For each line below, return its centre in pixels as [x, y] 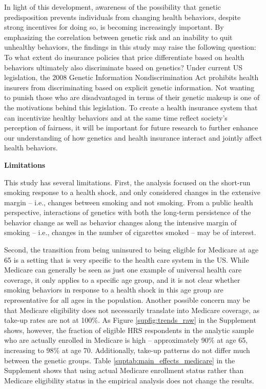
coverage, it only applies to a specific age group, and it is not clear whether [122, 279]
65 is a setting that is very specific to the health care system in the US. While [127, 259]
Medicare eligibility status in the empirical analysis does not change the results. [129, 380]
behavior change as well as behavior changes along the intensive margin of [120, 222]
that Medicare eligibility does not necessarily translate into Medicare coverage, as [132, 310]
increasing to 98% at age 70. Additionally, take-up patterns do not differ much [127, 350]
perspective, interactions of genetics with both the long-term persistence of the [128, 212]
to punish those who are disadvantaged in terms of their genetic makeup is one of [132, 97]
